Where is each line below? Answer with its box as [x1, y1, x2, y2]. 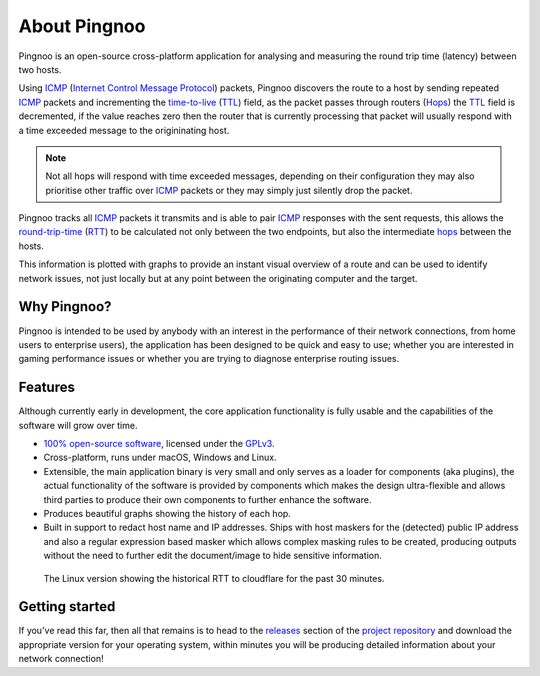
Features [18, 379, 75, 396]
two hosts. [18, 63, 62, 75]
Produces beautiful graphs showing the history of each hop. [43, 507, 292, 519]
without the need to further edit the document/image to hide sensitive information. [43, 550, 382, 562]
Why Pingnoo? [18, 298, 112, 315]
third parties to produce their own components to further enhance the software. [43, 493, 372, 505]
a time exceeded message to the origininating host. [18, 124, 230, 136]
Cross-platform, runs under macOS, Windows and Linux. [43, 451, 277, 464]
